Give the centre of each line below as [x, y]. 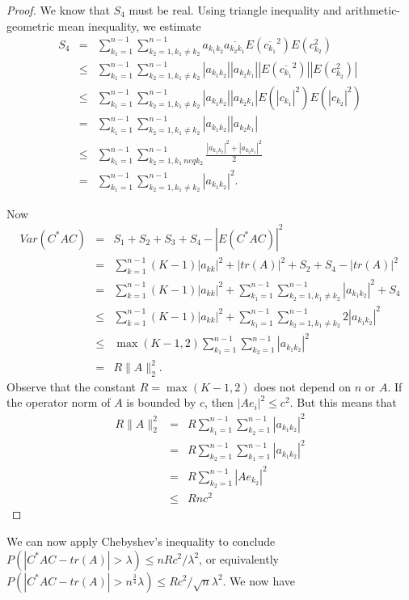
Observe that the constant [72, 386]
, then [219, 402]
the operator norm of [59, 402]
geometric [31, 25]
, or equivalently [239, 558]
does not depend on [303, 386]
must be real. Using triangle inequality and [235, 10]
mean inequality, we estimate [129, 25]
